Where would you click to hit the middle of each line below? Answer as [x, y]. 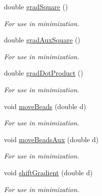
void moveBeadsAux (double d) [51, 139]
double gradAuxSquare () [42, 40]
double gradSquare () [36, 6]
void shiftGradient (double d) [48, 172]
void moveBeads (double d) [45, 106]
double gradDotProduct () [44, 73]
